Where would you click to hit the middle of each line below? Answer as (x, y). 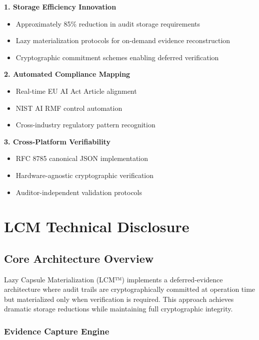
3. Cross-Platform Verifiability (57, 141)
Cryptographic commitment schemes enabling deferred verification (117, 57)
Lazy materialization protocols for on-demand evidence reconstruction (123, 40)
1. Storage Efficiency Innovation (60, 7)
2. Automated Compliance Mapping (67, 74)
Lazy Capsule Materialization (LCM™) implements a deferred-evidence (113, 279)
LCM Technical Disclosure (97, 226)
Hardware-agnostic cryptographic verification (85, 175)
